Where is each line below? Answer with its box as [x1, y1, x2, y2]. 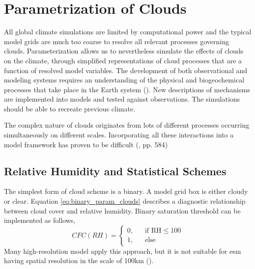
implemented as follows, [4, 215, 76, 225]
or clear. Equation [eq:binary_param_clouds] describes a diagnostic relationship [4, 196, 246, 206]
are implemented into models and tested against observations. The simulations [4, 94, 240, 104]
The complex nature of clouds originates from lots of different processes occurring [4, 120, 250, 130]
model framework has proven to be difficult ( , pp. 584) [4, 139, 168, 149]
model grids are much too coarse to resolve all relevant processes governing [4, 36, 229, 46]
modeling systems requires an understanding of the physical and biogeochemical [4, 75, 245, 85]
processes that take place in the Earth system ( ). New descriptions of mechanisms [4, 84, 250, 94]
